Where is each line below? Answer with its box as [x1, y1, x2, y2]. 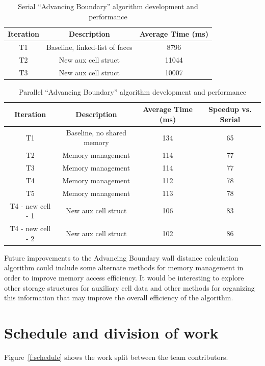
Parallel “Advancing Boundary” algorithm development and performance [19, 86, 246, 97]
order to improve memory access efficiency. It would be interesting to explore [4, 272, 244, 283]
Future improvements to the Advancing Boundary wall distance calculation [4, 252, 238, 263]
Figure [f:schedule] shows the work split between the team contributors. [4, 351, 228, 362]
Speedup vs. [208, 104, 252, 115]
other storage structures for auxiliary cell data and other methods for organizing [4, 282, 255, 293]
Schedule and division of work [4, 322, 219, 343]
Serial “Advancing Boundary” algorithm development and [18, 1, 198, 11]
